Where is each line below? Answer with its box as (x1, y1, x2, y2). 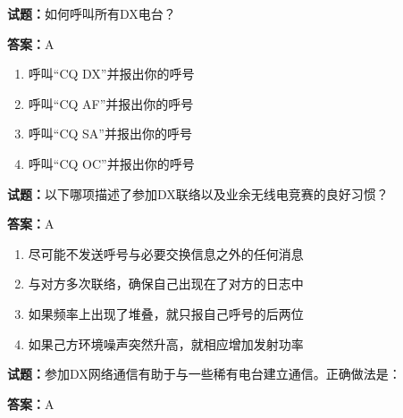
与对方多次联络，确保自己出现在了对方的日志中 (28, 274, 304, 293)
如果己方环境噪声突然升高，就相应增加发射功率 (28, 334, 304, 353)
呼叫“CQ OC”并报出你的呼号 (28, 154, 195, 172)
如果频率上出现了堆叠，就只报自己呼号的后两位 (28, 304, 304, 322)
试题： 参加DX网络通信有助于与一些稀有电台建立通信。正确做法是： (7, 364, 401, 383)
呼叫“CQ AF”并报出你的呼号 (28, 94, 194, 113)
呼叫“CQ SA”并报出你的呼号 (28, 124, 192, 143)
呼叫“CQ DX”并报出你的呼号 (28, 64, 195, 83)
